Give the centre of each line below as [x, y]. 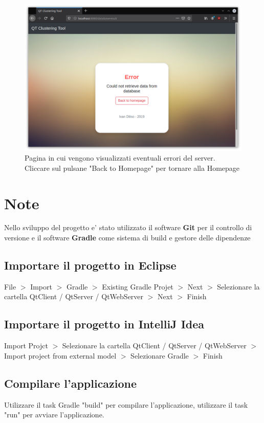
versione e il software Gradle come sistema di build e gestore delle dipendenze [127, 238]
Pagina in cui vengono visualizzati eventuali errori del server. [120, 158]
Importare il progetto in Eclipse [90, 265]
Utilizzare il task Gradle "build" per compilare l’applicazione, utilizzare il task [126, 404]
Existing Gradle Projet [138, 286]
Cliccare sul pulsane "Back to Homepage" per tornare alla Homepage [132, 168]
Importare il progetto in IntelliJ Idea [104, 324]
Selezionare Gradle [160, 355]
